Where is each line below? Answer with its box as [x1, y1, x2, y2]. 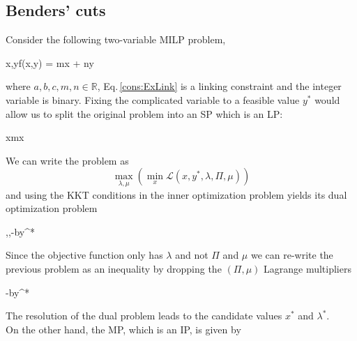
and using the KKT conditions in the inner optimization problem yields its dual [6, 187, 347, 202]
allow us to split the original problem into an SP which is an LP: [6, 106, 283, 121]
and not [175, 248, 208, 262]
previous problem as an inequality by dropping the [6, 261, 222, 275]
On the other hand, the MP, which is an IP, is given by [6, 321, 241, 336]
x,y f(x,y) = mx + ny [6, 55, 94, 70]
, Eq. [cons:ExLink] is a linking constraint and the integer [97, 79, 342, 93]
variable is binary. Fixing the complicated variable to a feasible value [6, 92, 300, 107]
